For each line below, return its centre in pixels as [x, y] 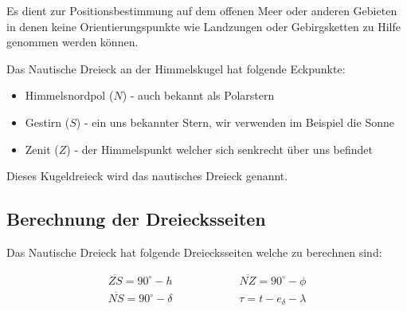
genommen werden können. [72, 42]
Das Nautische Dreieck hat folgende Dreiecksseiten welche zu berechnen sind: [194, 252]
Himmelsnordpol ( [69, 95]
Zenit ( [42, 149]
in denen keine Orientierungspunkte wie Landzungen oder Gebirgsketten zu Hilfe [203, 26]
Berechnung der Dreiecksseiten [136, 219]
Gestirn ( [47, 122]
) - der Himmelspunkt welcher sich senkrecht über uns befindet [220, 149]
